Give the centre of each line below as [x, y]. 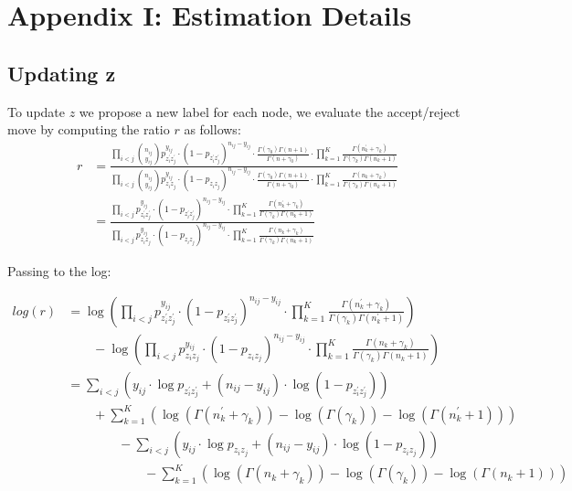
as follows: [212, 129]
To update [37, 111]
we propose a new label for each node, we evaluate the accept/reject [270, 111]
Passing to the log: [59, 271]
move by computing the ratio [89, 129]
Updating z [62, 73]
